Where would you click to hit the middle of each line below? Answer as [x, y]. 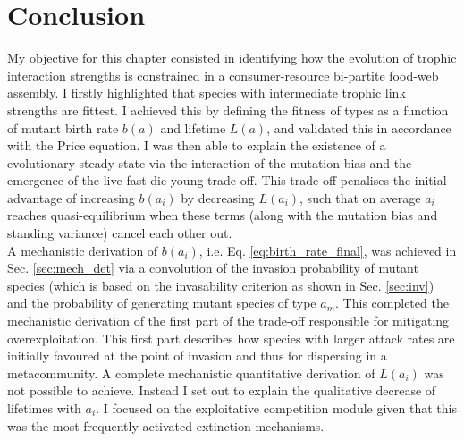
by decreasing [218, 197]
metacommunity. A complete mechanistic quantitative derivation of [191, 373]
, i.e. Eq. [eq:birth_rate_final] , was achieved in [328, 250]
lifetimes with [44, 408]
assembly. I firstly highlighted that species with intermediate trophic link [207, 93]
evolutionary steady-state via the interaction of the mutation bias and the [210, 162]
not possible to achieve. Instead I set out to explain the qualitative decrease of [222, 390]
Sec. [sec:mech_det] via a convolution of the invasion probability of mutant [213, 268]
